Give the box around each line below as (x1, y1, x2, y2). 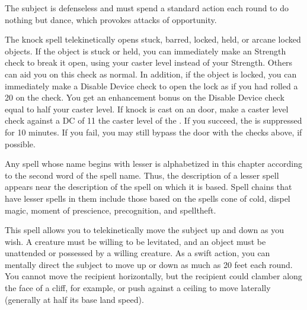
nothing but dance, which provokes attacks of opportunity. (5, 13, 217, 25)
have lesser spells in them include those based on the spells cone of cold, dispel (5, 192, 290, 204)
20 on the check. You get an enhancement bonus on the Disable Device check (5, 91, 284, 104)
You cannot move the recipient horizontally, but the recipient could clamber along (5, 270, 302, 282)
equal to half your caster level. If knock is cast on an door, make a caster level (5, 102, 289, 115)
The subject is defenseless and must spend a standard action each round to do (5, 2, 289, 14)
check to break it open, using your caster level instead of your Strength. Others (5, 56, 293, 69)
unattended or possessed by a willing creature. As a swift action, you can (5, 247, 270, 259)
